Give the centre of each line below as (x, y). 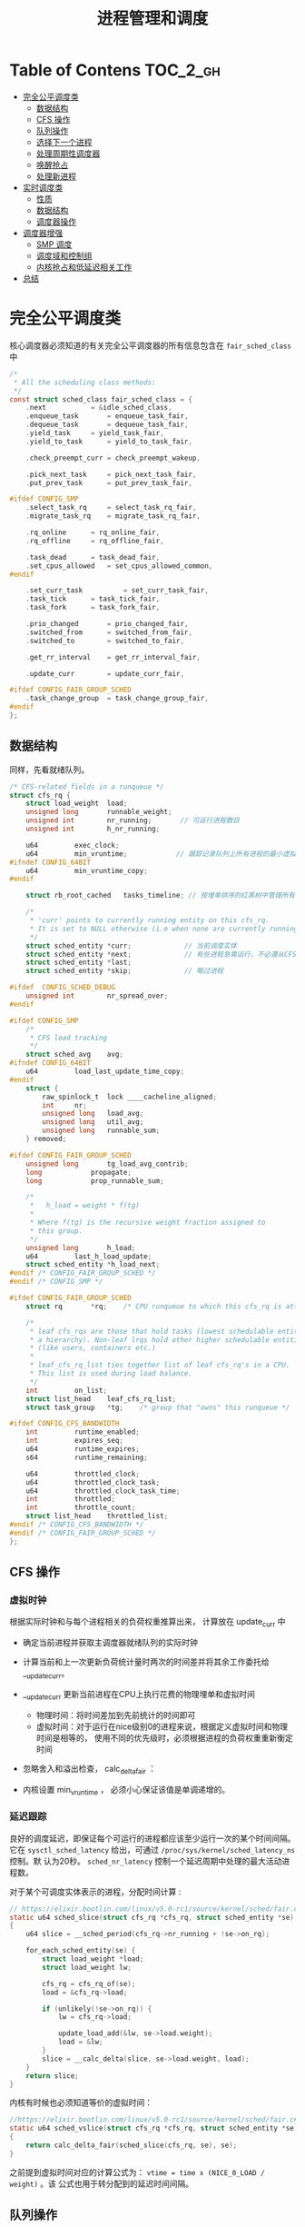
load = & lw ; (80, 2042)
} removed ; (46, 1139)
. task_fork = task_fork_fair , (93, 608)
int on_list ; (66, 1390)
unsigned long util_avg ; (93, 1122)
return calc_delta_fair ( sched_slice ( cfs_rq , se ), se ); (132, 2145)
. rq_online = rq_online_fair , (93, 532)
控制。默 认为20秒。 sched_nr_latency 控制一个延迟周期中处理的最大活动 (146, 1861)
